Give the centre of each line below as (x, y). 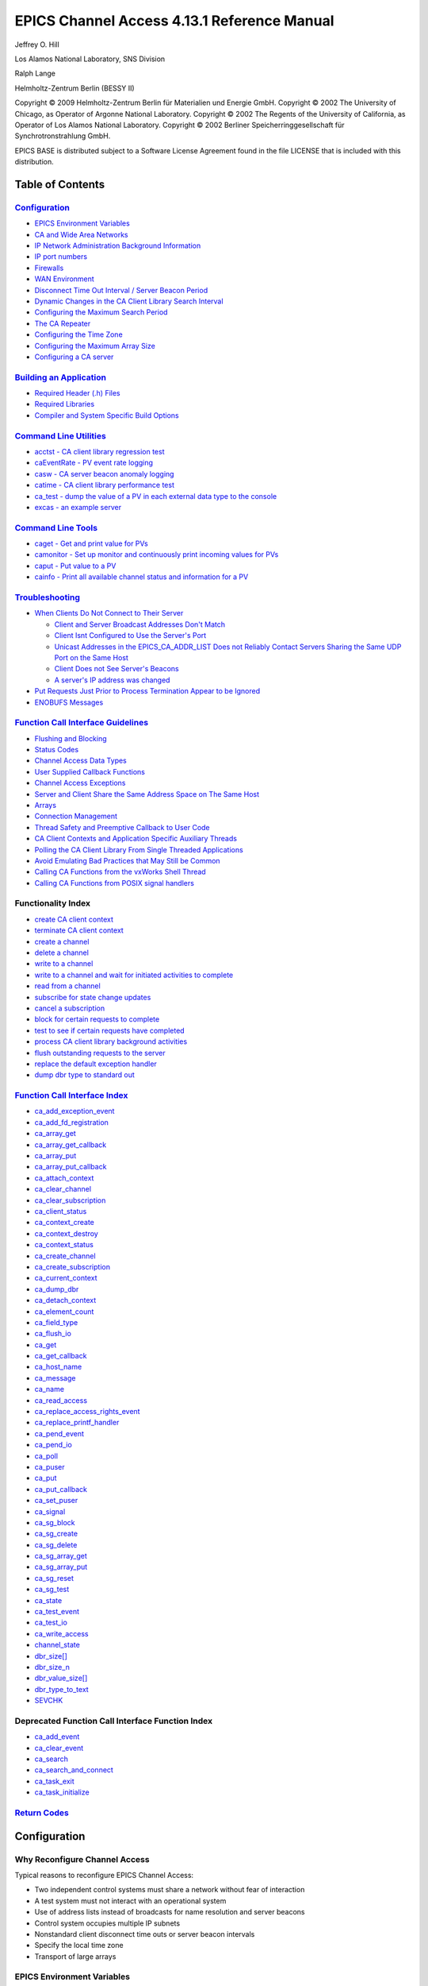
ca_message (55, 1377)
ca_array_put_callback (71, 1167)
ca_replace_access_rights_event (87, 1412)
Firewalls (49, 268)
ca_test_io (51, 1623)
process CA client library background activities (111, 1041)
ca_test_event (57, 1612)
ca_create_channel (65, 1256)
